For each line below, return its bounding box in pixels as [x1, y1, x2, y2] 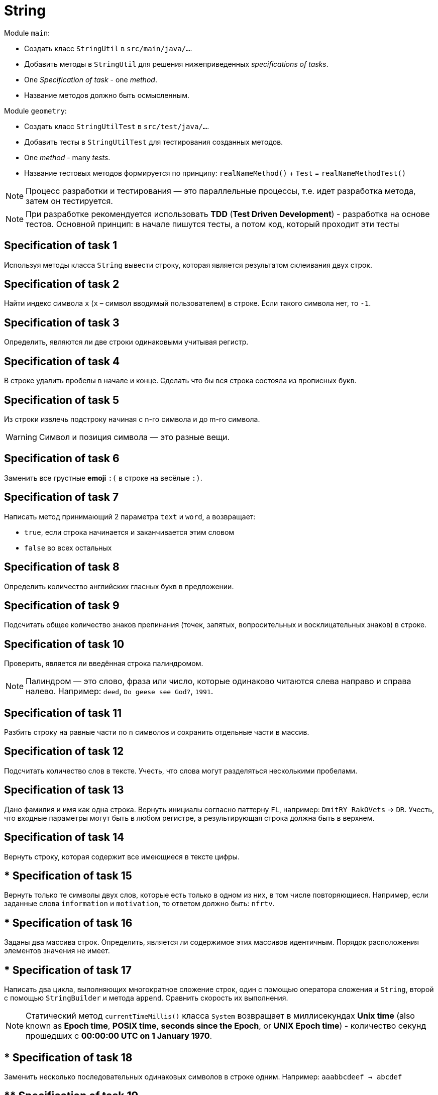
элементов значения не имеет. [4, 946, 110, 955]
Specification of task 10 [4, 637, 125, 650]
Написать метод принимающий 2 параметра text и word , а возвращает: [4, 512, 256, 521]
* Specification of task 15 [4, 869, 132, 882]
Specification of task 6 [4, 452, 120, 465]
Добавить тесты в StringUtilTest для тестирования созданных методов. [24, 137, 283, 146]
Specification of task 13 [4, 784, 124, 797]
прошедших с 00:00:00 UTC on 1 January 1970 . [26, 1031, 212, 1041]
